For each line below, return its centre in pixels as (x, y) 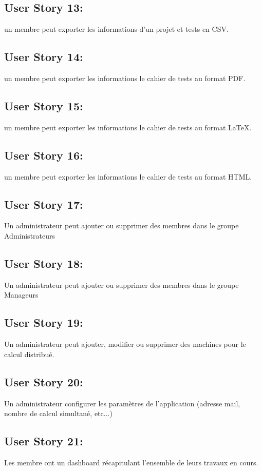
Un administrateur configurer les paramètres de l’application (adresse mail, (122, 403)
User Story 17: (44, 204)
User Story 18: (44, 263)
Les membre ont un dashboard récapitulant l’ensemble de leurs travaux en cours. (131, 462)
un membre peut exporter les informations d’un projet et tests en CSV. (116, 29)
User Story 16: (44, 155)
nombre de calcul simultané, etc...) (58, 413)
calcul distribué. (29, 354)
